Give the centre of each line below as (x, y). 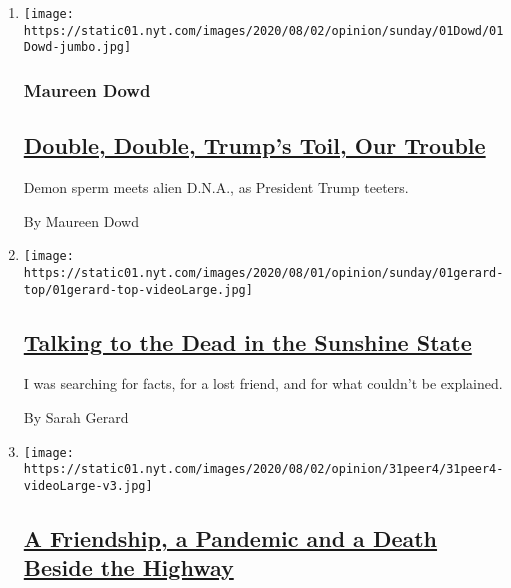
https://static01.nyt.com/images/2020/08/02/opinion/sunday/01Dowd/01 (263, 30)
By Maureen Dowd (81, 220)
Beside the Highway (128, 567)
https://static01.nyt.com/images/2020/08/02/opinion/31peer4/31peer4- (263, 469)
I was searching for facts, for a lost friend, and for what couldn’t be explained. (263, 383)
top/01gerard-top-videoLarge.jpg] (138, 289)
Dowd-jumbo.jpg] (77, 47)
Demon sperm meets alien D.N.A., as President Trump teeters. (216, 187)
